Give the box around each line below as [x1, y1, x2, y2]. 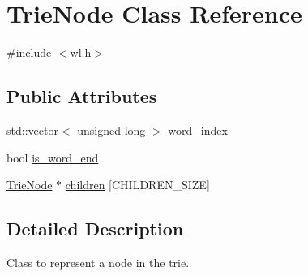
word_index [168, 121, 228, 138]
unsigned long [77, 121, 146, 138]
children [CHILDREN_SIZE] [65, 176, 210, 193]
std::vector [6, 121, 58, 138]
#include [6, 44, 52, 61]
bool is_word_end [6, 149, 99, 166]
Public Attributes [6, 84, 157, 109]
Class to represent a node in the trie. [6, 253, 190, 270]
